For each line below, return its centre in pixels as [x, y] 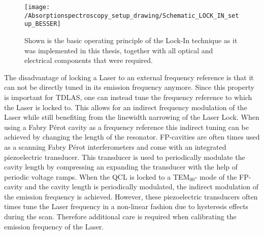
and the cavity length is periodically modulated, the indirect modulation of [142, 187]
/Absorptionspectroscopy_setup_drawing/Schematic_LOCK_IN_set [132, 15]
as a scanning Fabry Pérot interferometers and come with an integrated [115, 146]
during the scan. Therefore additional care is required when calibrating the [120, 216]
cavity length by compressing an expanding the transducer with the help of [121, 167]
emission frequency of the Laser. [54, 226]
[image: [37, 7]
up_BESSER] [43, 24]
